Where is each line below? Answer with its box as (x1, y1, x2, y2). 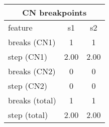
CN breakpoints (22, 7, 87, 18)
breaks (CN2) (8, 65, 56, 77)
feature (8, 22, 33, 33)
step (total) (8, 109, 48, 120)
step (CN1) (8, 51, 47, 62)
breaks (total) (8, 94, 56, 106)
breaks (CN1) (8, 36, 56, 48)
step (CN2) (8, 80, 47, 91)
